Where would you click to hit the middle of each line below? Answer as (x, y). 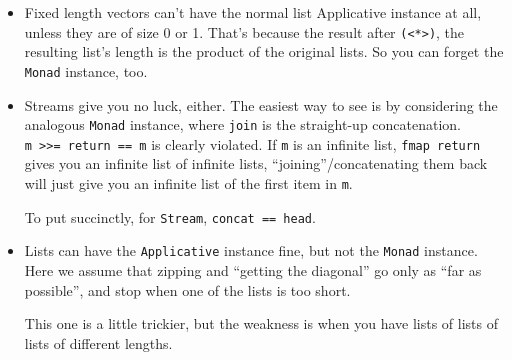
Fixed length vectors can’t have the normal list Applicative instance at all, (253, 12)
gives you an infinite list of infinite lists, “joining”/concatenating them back (256, 163)
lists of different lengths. (98, 342)
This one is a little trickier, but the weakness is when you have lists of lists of (261, 323)
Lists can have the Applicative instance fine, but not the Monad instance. (251, 250)
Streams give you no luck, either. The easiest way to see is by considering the (261, 104)
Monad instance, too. (86, 70)
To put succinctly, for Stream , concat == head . (170, 216)
